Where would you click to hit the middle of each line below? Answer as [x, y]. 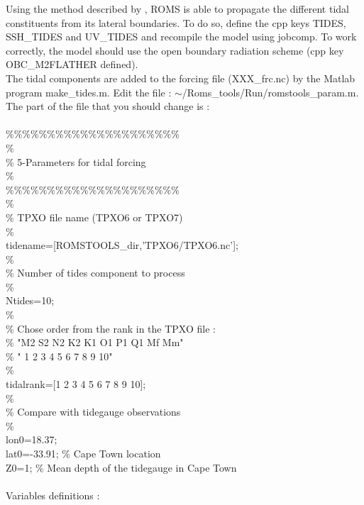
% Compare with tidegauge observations [93, 412]
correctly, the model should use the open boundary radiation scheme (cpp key [175, 50]
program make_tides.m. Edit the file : [89, 92]
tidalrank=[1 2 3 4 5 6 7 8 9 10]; [76, 384]
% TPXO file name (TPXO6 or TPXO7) [94, 217]
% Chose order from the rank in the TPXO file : [111, 328]
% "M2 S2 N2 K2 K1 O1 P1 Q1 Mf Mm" [95, 342]
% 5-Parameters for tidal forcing [76, 161]
